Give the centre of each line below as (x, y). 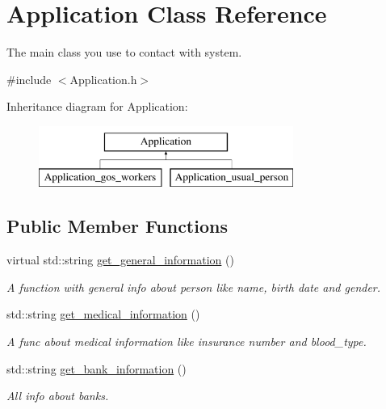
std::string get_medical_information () (103, 314)
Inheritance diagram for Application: (97, 106)
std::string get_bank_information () (96, 368)
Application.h (103, 79)
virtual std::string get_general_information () (120, 260)
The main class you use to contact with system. (124, 52)
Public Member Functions (117, 226)
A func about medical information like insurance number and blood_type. (187, 342)
